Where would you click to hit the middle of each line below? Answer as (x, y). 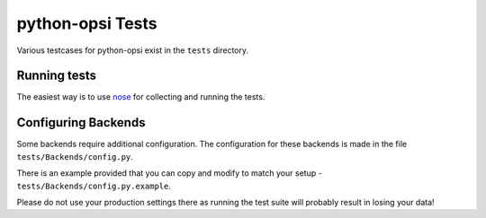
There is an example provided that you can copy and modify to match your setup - (170, 173)
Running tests (57, 76)
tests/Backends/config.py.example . (94, 186)
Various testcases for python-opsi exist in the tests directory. (133, 50)
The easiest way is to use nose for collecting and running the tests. (141, 97)
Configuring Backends (81, 122)
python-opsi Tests (87, 23)
